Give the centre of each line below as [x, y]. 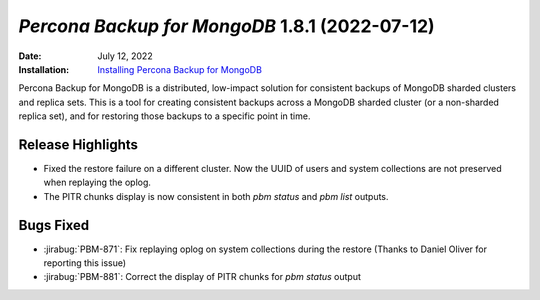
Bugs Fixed [54, 225]
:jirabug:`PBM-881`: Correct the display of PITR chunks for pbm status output [202, 277]
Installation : [44, 69]
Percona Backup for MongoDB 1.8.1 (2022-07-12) [226, 26]
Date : [30, 56]
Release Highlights [78, 144]
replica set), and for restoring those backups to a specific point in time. [164, 116]
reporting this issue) [85, 263]
